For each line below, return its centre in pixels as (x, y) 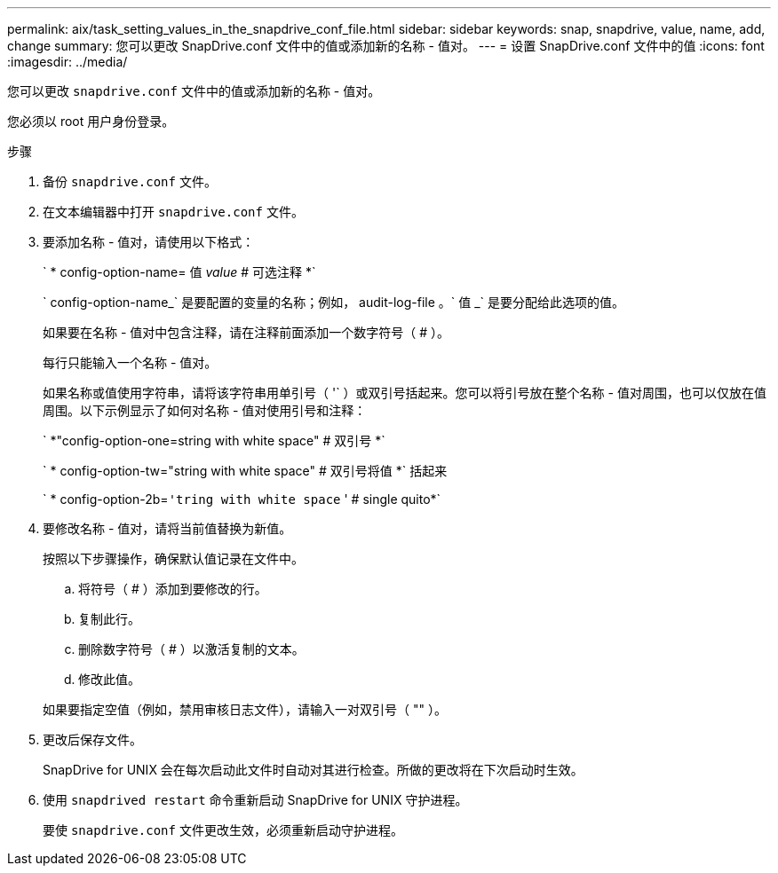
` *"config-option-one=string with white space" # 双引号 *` (214, 440)
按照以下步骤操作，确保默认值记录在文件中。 (173, 558)
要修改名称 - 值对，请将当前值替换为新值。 (167, 528)
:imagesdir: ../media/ (67, 62)
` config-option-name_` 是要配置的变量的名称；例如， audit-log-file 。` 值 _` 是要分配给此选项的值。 (334, 302)
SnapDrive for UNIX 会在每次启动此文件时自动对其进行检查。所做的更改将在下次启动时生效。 (313, 770)
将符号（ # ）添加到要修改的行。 (173, 589)
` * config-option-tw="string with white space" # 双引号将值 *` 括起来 (245, 471)
